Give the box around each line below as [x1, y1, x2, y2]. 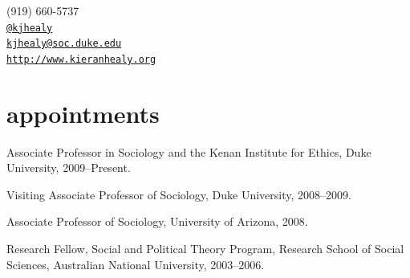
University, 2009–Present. [6, 159, 131, 176]
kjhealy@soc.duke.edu [6, 38, 122, 50]
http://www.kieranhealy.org [6, 53, 156, 65]
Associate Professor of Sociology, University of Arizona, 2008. [6, 213, 308, 230]
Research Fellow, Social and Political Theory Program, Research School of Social [6, 240, 404, 257]
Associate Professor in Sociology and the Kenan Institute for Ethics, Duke [6, 143, 371, 160]
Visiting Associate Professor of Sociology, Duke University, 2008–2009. [6, 186, 351, 202]
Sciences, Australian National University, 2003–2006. [6, 256, 265, 272]
